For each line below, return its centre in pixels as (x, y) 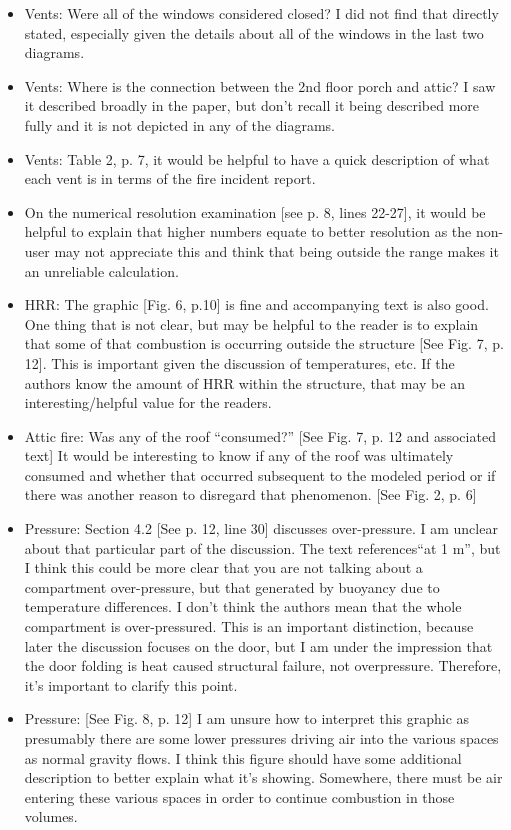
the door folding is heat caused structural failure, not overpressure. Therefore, (263, 665)
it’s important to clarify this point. (131, 684)
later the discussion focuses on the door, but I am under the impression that (258, 645)
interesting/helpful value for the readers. (148, 402)
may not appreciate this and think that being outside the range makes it (276, 250)
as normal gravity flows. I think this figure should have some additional (243, 757)
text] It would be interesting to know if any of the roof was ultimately (239, 455)
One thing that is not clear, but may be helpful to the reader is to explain (251, 323)
